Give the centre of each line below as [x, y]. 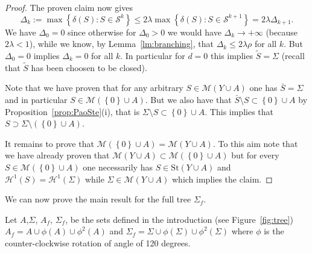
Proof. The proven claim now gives [69, 7]
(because [282, 32]
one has [263, 88]
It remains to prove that [49, 143]
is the [274, 231]
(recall [293, 55]
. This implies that [239, 111]
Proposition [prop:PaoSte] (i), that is [72, 111]
